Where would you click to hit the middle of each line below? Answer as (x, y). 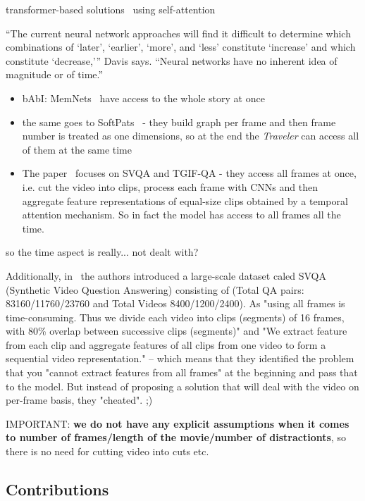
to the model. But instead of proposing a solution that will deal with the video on (182, 386)
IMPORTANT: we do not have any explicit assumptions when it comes (178, 423)
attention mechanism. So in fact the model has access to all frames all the (181, 215)
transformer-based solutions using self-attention (111, 9)
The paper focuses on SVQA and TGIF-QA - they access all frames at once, (189, 173)
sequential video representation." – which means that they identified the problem (180, 358)
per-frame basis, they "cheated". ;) (79, 400)
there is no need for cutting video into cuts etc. (107, 451)
